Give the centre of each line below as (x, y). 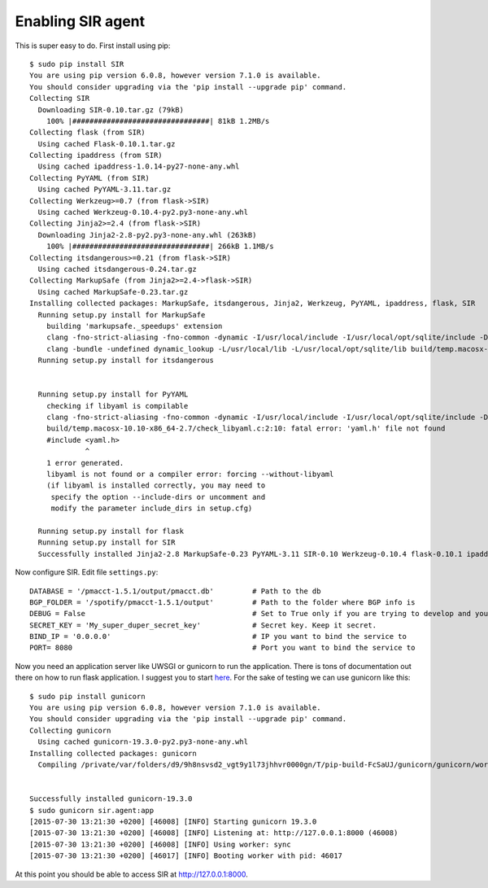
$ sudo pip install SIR (77, 64)
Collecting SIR (60, 98)
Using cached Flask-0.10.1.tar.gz (107, 144)
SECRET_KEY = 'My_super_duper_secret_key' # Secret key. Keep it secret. (203, 625)
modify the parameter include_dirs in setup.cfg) (152, 508)
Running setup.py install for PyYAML (113, 394)
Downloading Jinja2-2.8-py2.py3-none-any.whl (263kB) (147, 235)
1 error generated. (85, 463)
